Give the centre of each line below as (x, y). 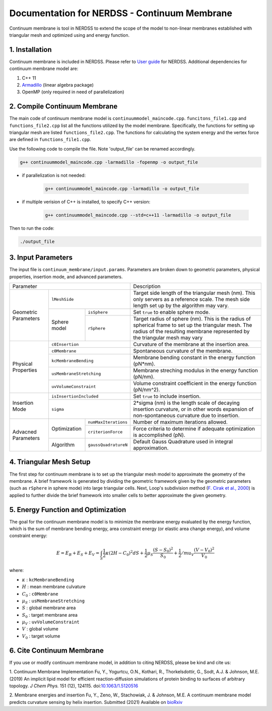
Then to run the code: (32, 228)
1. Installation (31, 50)
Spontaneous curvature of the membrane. (183, 351)
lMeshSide (62, 299)
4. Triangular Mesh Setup (50, 462)
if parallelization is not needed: (54, 175)
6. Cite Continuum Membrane (57, 650)
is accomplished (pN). (159, 435)
